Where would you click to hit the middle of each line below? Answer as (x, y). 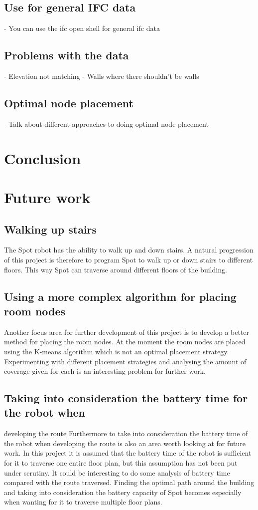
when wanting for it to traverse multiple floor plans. (83, 502)
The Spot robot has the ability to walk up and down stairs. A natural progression (129, 250)
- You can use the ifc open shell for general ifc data (82, 28)
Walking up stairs (51, 229)
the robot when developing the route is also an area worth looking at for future (125, 443)
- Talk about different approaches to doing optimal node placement (106, 124)
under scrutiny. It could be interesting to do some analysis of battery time (117, 472)
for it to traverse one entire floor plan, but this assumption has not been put (121, 463)
